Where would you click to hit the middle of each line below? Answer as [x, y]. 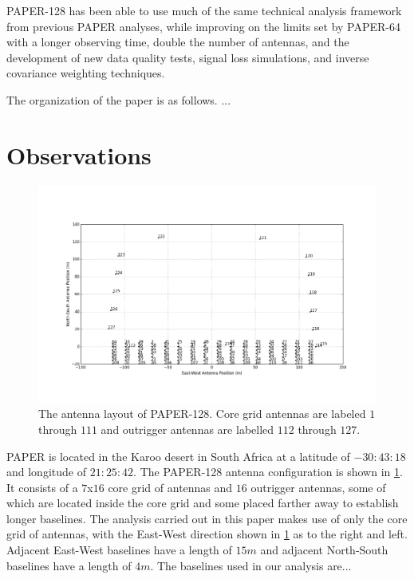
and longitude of [46, 472]
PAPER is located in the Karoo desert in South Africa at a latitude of [178, 456]
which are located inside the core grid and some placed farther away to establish [203, 503]
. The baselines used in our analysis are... [251, 565]
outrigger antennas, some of [318, 487]
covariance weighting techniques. [86, 73]
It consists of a [42, 487]
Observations [79, 154]
